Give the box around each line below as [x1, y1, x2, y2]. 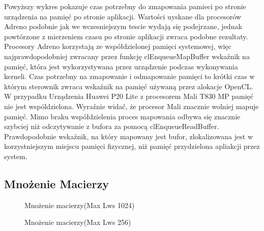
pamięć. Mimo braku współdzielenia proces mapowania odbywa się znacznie [4, 111, 241, 121]
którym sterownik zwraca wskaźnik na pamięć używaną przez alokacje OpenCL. [4, 81, 253, 91]
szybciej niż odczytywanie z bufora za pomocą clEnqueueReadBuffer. [4, 121, 219, 132]
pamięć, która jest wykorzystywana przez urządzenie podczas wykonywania [4, 61, 238, 71]
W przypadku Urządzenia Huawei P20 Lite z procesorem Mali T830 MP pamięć [4, 91, 254, 101]
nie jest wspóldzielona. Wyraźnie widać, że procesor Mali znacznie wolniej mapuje [4, 100, 259, 111]
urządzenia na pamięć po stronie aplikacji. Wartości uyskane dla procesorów [4, 11, 242, 21]
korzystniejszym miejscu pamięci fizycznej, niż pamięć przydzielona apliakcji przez [4, 141, 260, 151]
